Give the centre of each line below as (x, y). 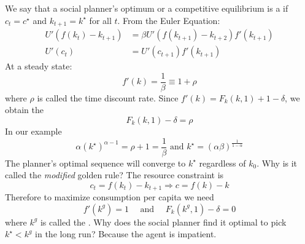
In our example (33, 131)
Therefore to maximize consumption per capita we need (110, 197)
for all (100, 20)
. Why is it (277, 163)
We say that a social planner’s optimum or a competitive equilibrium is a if (147, 8)
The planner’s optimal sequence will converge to (95, 163)
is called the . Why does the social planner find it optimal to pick (163, 222)
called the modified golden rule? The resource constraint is (114, 175)
